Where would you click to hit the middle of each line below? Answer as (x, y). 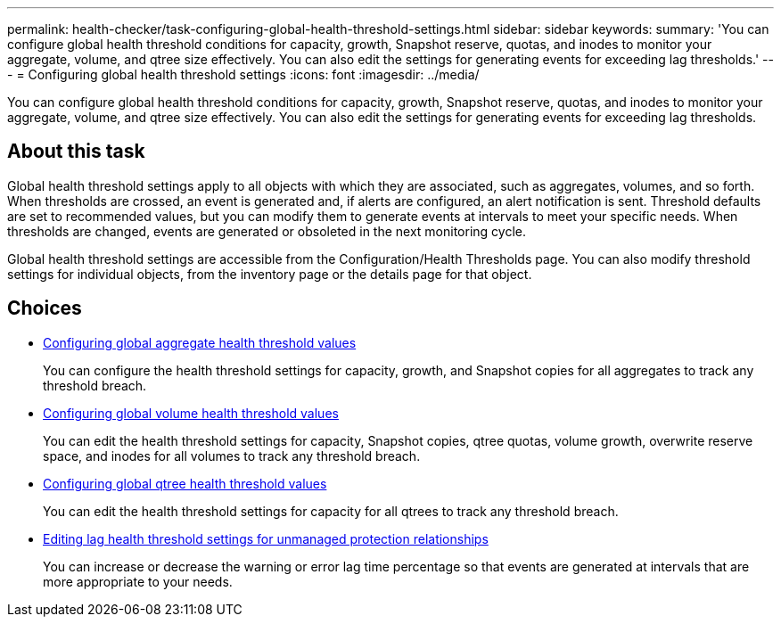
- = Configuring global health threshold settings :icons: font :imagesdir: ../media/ (243, 74)
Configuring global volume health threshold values (191, 413)
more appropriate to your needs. (138, 581)
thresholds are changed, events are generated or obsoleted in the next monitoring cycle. (267, 231)
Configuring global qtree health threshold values (185, 483)
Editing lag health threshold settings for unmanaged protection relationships (266, 538)
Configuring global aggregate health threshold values (200, 342)
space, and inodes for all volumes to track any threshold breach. (232, 456)
